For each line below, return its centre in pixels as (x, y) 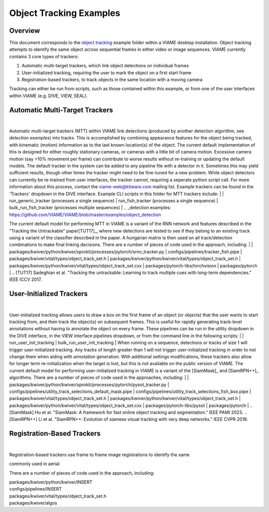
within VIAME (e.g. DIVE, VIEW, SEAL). (49, 96)
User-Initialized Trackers (49, 294)
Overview (25, 31)
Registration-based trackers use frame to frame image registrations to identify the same (99, 454)
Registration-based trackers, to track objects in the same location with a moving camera (112, 80)
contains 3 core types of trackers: (44, 56)
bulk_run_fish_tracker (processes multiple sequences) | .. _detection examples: (90, 208)
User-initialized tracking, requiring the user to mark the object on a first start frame (107, 73)
